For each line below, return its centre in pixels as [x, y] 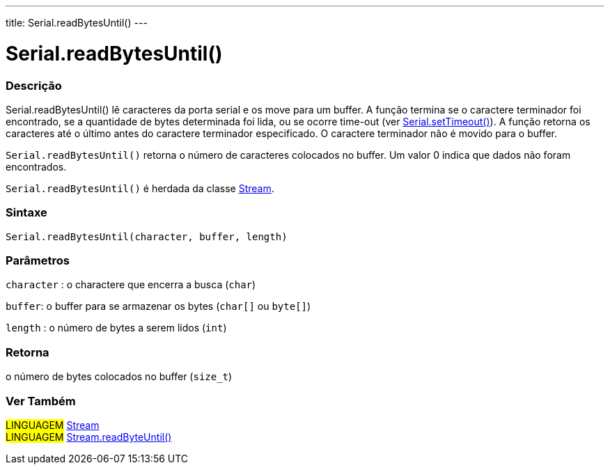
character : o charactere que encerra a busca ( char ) [131, 285]
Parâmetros [38, 260]
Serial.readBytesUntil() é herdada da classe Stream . [140, 188]
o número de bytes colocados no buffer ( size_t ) [119, 377]
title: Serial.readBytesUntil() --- [77, 23]
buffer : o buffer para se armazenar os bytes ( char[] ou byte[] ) [158, 306]
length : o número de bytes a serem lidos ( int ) [116, 328]
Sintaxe [26, 213]
